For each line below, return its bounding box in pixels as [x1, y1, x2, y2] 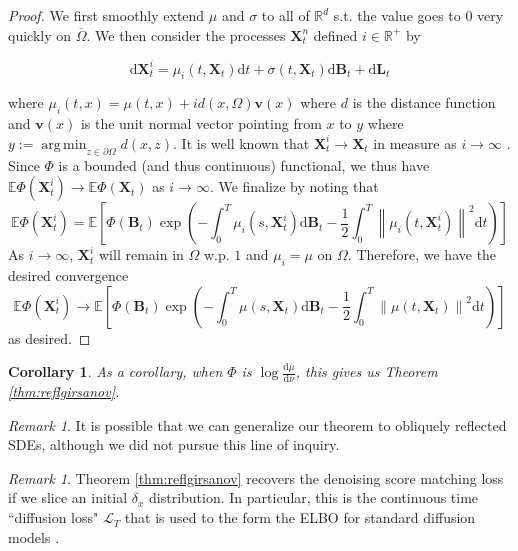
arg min [41, 137, 87, 152]
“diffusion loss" [8, 507, 99, 528]
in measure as [373, 132, 457, 153]
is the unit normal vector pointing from [80, 113, 322, 134]
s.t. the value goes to [333, 5, 461, 25]
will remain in [98, 244, 184, 265]
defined [313, 24, 358, 45]
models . [8, 526, 60, 547]
